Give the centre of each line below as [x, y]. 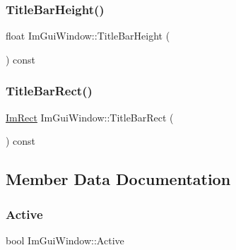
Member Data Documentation [118, 179]
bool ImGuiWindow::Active [65, 240]
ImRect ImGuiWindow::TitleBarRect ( [90, 117]
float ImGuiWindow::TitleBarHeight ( [88, 36]
